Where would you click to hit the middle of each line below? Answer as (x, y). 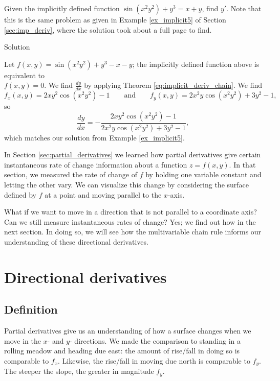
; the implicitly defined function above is (196, 64)
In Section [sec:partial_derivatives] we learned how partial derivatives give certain (133, 154)
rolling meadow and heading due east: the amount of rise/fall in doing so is (122, 351)
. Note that (244, 8)
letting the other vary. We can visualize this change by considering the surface (127, 185)
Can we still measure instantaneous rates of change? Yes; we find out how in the (130, 221)
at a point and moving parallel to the (103, 194)
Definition (31, 309)
